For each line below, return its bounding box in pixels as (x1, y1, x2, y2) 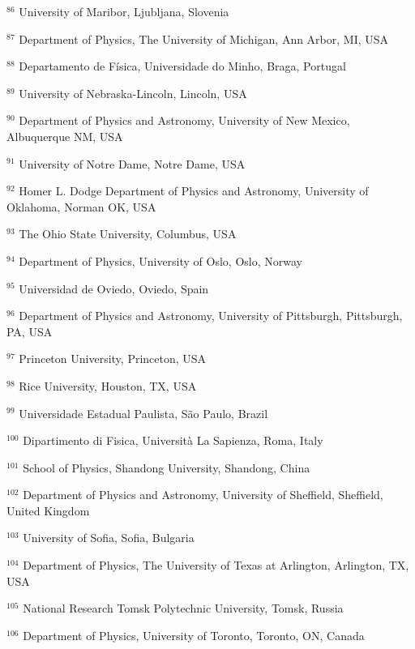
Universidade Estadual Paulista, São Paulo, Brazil (19, 404, 268, 421)
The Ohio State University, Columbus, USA (19, 225, 237, 242)
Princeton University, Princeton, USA (19, 350, 207, 367)
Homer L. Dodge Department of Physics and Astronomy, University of (19, 182, 369, 199)
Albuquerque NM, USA (6, 127, 123, 144)
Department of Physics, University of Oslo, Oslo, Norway (19, 252, 302, 269)
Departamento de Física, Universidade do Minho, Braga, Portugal (19, 58, 346, 75)
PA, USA (6, 322, 53, 339)
